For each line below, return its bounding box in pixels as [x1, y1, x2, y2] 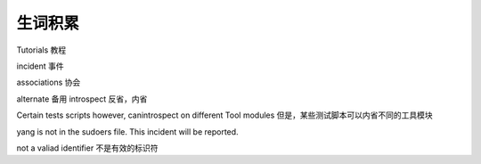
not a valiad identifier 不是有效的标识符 [16, 143, 159, 153]
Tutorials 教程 [16, 45, 67, 55]
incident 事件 [16, 61, 64, 71]
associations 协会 [16, 77, 81, 88]
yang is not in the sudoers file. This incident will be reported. [16, 126, 240, 137]
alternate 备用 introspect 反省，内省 [16, 94, 148, 104]
